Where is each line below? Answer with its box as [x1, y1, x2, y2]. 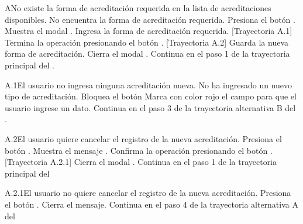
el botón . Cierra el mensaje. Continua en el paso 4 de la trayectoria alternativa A [5, 198, 298, 210]
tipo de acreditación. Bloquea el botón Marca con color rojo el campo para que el [5, 90, 297, 102]
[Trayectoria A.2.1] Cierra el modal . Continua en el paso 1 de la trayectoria [5, 156, 277, 168]
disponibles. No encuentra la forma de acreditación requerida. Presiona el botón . [5, 13, 295, 25]
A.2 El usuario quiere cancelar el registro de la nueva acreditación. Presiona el [5, 132, 282, 144]
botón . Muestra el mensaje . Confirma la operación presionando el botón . [5, 144, 273, 156]
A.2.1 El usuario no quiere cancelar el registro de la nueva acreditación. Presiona [5, 187, 291, 199]
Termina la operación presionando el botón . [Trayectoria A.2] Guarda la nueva [5, 36, 288, 48]
